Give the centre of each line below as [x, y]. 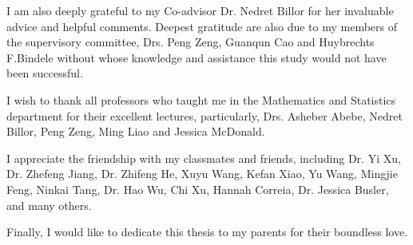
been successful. [45, 73]
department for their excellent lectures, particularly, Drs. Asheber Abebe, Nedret [205, 115]
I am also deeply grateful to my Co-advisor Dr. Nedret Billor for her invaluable [200, 10]
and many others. [49, 205]
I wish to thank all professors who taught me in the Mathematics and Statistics [201, 99]
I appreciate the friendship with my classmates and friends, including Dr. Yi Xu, [204, 158]
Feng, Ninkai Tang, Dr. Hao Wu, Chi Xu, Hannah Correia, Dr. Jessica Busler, [198, 189]
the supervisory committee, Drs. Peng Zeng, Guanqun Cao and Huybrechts [191, 42]
